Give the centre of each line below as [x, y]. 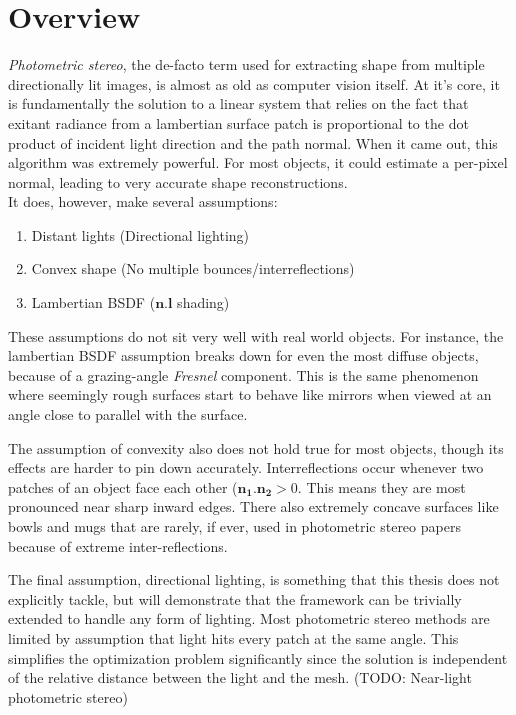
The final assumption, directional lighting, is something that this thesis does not [254, 579]
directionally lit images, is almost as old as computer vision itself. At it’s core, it [254, 83]
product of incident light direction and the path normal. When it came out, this [253, 142]
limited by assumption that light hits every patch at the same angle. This [233, 637]
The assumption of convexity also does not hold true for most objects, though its [256, 447]
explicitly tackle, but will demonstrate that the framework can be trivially [235, 598]
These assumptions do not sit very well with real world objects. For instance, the [256, 335]
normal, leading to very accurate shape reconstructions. [178, 181]
